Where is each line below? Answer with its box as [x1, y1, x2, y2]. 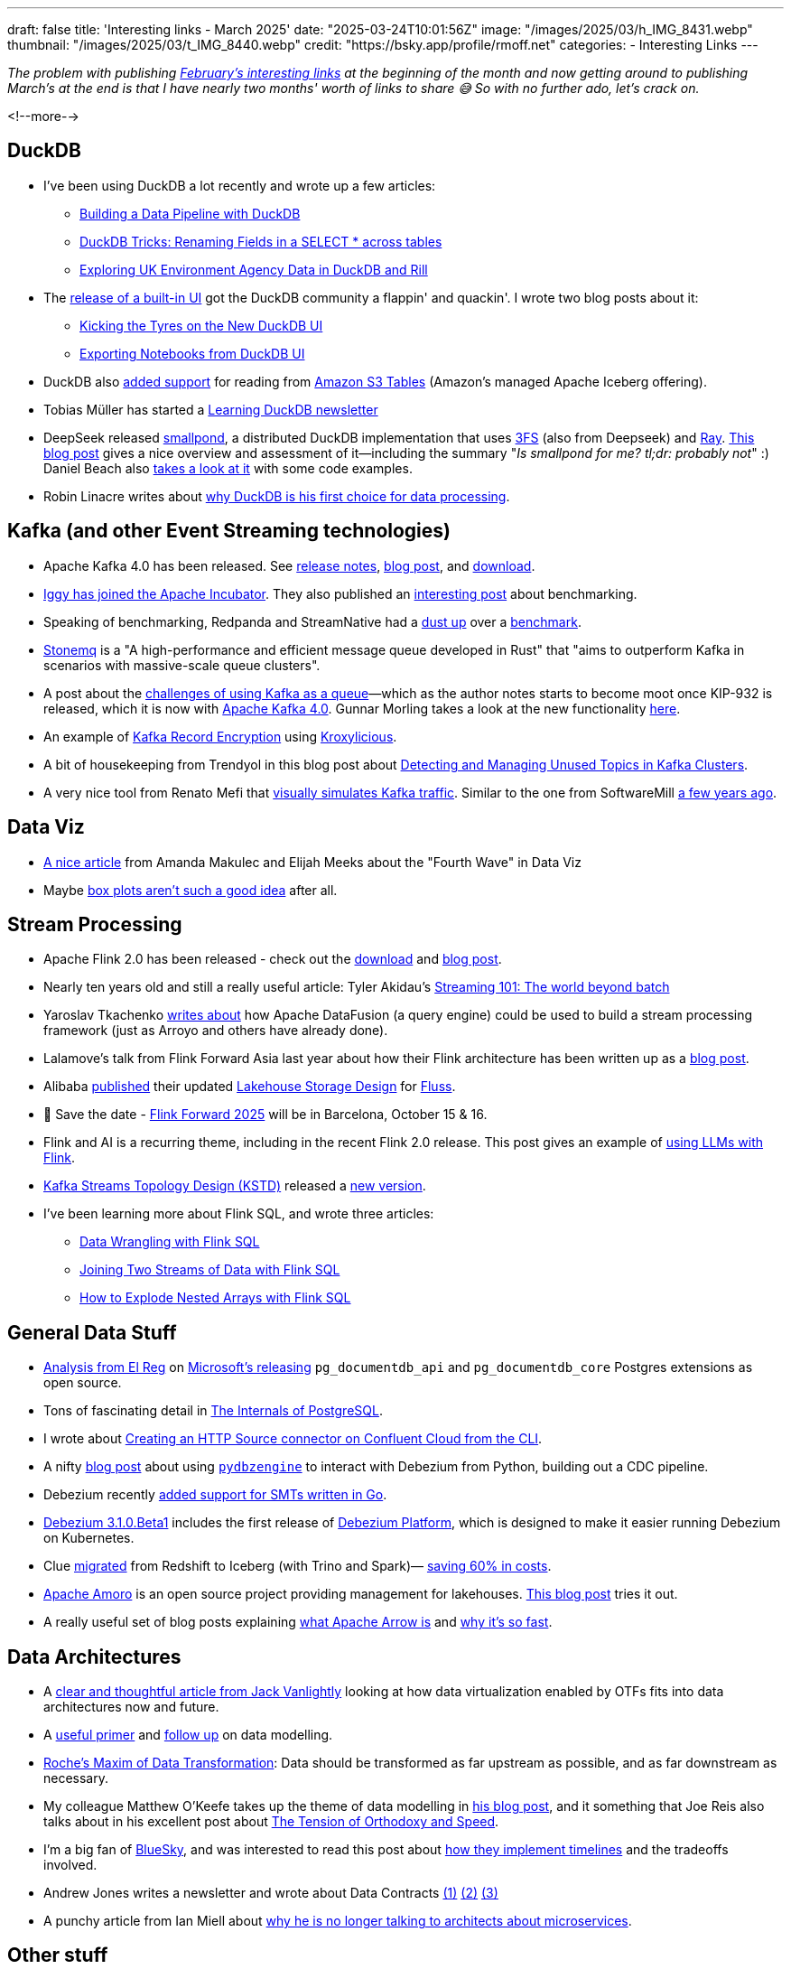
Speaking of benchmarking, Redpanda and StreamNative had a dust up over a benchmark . [43, 613, 582, 630]
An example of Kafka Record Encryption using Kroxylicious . [43, 728, 397, 744]
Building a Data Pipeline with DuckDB [79, 205, 301, 221]
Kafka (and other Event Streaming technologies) [7, 519, 451, 543]
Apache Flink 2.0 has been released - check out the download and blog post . [43, 951, 502, 967]
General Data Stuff [7, 1320, 177, 1344]
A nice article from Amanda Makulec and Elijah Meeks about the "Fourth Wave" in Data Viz [43, 854, 582, 870]
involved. [43, 1857, 98, 1873]
